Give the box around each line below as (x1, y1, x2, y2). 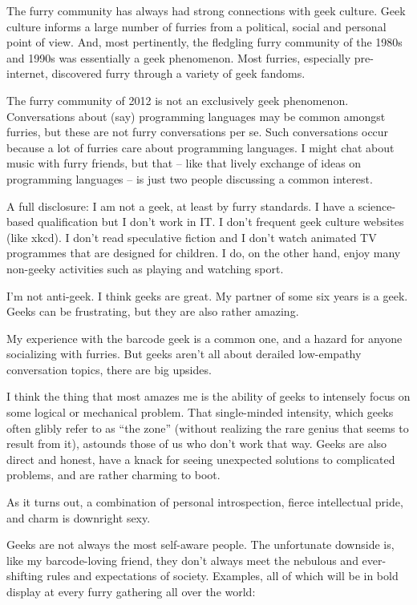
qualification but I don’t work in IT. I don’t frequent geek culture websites (37, 213, 404, 230)
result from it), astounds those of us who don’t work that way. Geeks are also (6, 435, 387, 452)
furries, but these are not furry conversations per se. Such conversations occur (6, 123, 389, 140)
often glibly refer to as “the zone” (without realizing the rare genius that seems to (6, 419, 409, 436)
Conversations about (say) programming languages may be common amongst (6, 107, 386, 124)
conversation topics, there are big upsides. (6, 361, 212, 377)
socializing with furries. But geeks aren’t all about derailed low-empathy (6, 345, 362, 362)
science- (358, 197, 396, 214)
